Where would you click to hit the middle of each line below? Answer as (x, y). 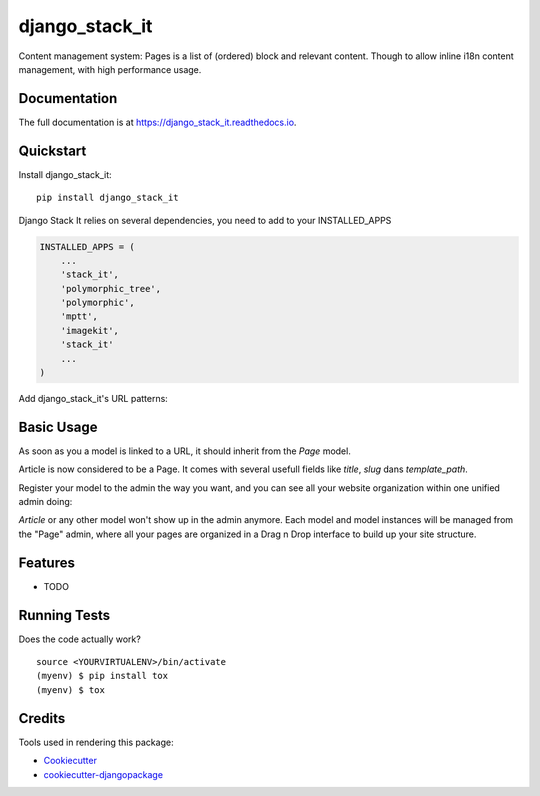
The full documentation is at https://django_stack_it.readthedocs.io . (157, 122)
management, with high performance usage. (110, 69)
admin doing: (45, 502)
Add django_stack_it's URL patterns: (93, 399)
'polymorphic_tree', (111, 288)
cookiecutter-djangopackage (103, 774)
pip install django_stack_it (107, 198)
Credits (42, 718)
